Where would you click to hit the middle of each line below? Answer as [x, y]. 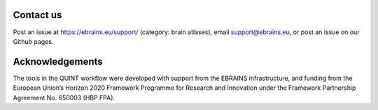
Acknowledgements [58, 62]
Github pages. [33, 41]
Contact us [37, 15]
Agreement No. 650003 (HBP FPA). [64, 97]
